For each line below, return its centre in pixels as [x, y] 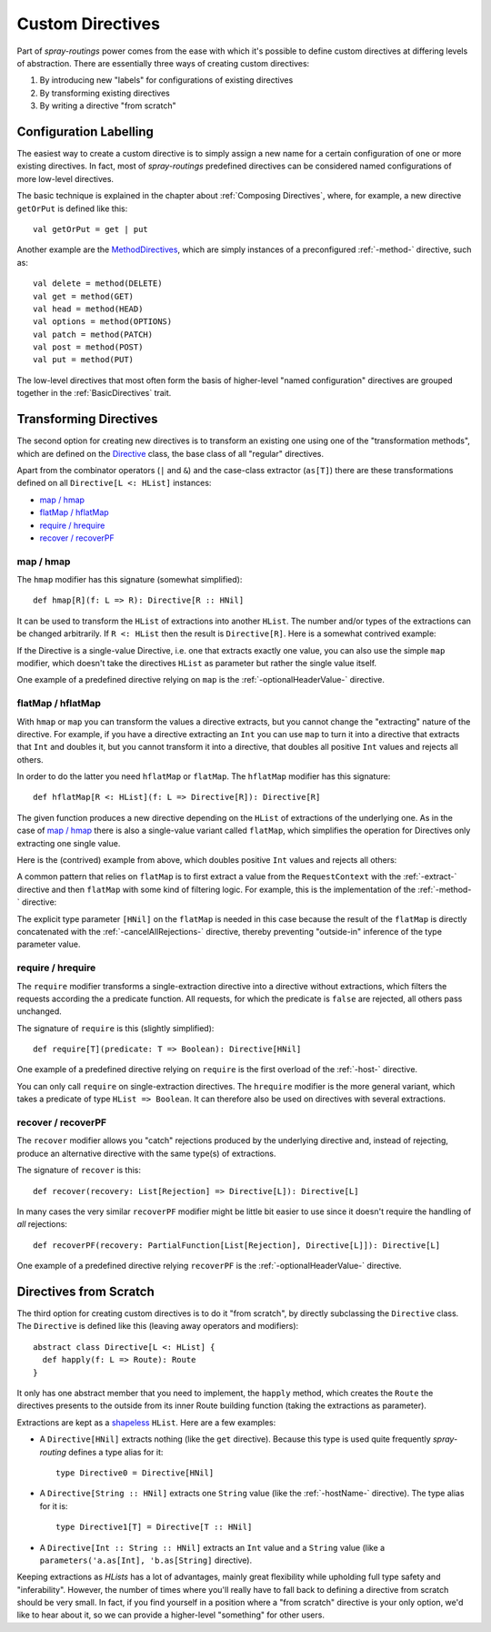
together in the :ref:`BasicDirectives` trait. [94, 393]
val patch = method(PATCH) [93, 334]
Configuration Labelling [85, 132]
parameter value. [49, 944]
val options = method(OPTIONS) [103, 322]
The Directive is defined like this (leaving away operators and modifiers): [158, 1326]
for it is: [54, 1505]
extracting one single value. [69, 843]
